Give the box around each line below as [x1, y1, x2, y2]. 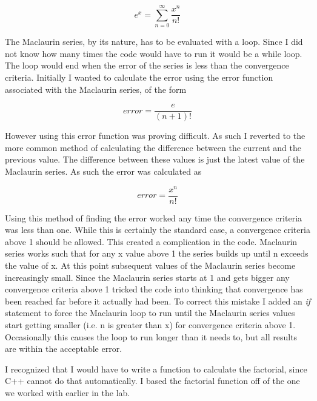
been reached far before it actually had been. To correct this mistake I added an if [5, 294, 310, 307]
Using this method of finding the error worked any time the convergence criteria [5, 211, 302, 224]
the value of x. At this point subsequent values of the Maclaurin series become [5, 259, 296, 272]
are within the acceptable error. [5, 342, 122, 355]
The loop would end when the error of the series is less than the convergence [5, 59, 289, 72]
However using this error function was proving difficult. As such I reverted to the [5, 129, 305, 142]
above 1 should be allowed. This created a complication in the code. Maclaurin [5, 235, 298, 248]
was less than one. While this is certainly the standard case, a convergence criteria [5, 223, 310, 236]
